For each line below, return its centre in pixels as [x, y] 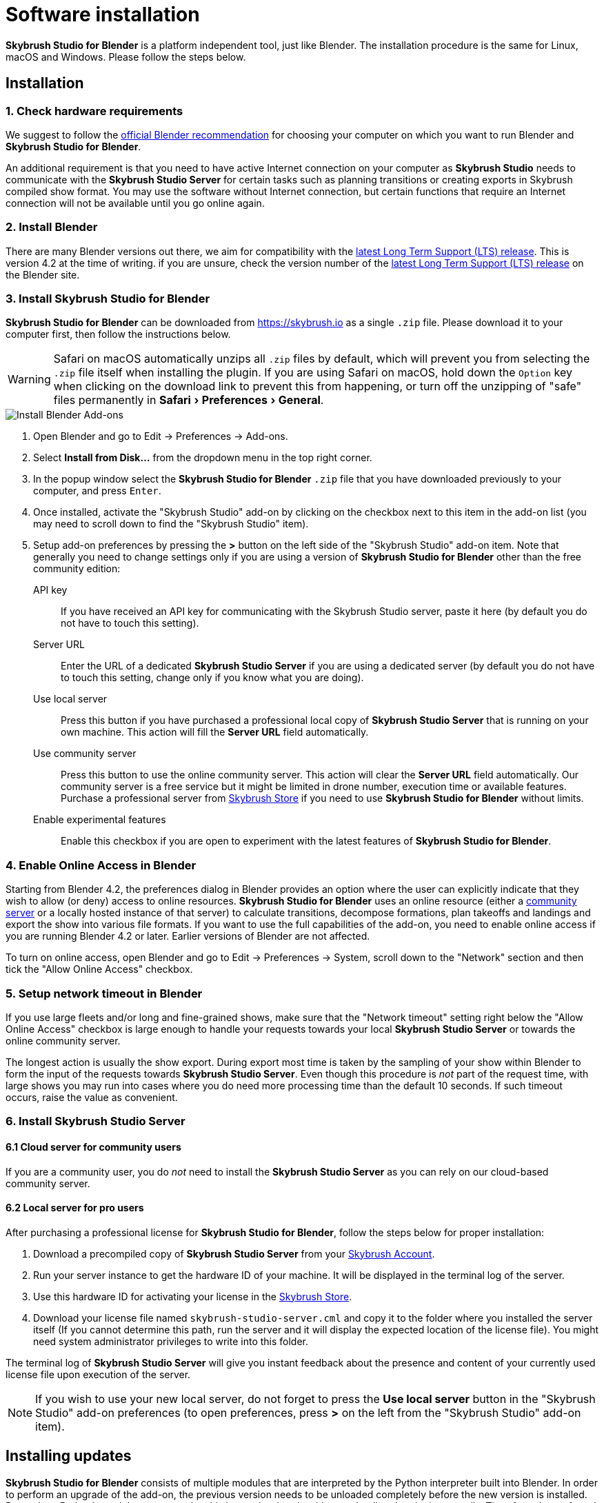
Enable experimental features [100, 820]
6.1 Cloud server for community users [93, 1147]
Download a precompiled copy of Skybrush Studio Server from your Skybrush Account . [234, 1253]
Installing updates [69, 1456]
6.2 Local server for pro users [75, 1208]
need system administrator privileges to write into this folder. [171, 1341]
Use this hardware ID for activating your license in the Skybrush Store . [193, 1296]
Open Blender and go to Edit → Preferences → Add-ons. [161, 436]
